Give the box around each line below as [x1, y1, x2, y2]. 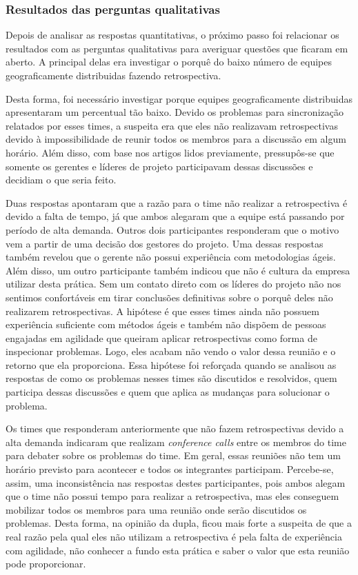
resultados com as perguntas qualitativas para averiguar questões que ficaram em [6, 41, 348, 55]
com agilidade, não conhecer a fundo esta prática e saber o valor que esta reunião [6, 543, 350, 557]
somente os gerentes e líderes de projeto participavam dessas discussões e [6, 159, 313, 173]
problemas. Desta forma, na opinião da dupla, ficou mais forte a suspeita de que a [6, 516, 352, 530]
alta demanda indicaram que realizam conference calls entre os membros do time [6, 434, 346, 449]
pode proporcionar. [6, 556, 86, 571]
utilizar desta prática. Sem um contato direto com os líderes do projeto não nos [6, 276, 341, 291]
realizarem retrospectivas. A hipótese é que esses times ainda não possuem [6, 303, 319, 318]
